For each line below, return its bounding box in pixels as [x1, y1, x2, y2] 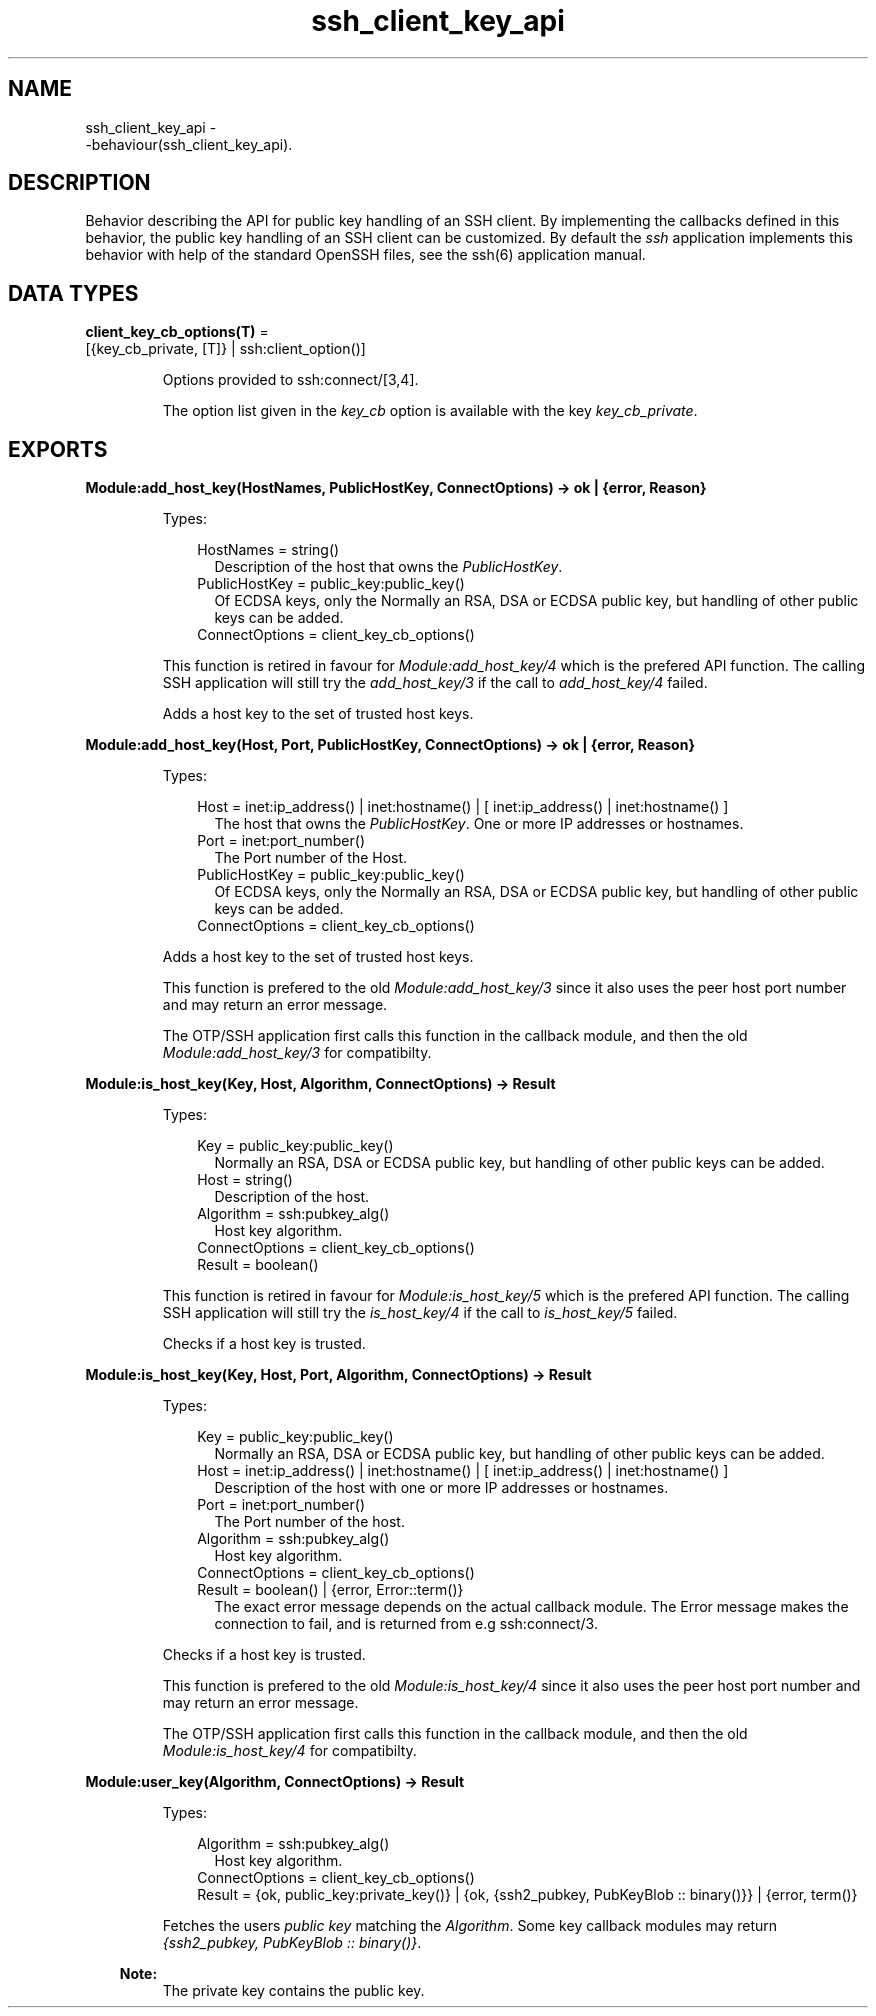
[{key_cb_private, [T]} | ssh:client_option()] [85, 340, 366, 358]
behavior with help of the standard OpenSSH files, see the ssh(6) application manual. [85, 246, 646, 264]
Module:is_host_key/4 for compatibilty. [162, 1742, 417, 1760]
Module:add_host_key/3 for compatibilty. [162, 1044, 432, 1062]
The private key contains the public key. [162, 1982, 425, 2000]
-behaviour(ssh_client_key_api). [85, 135, 293, 153]
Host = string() [197, 1171, 293, 1189]
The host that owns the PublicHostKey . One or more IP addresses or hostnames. [214, 815, 744, 833]
